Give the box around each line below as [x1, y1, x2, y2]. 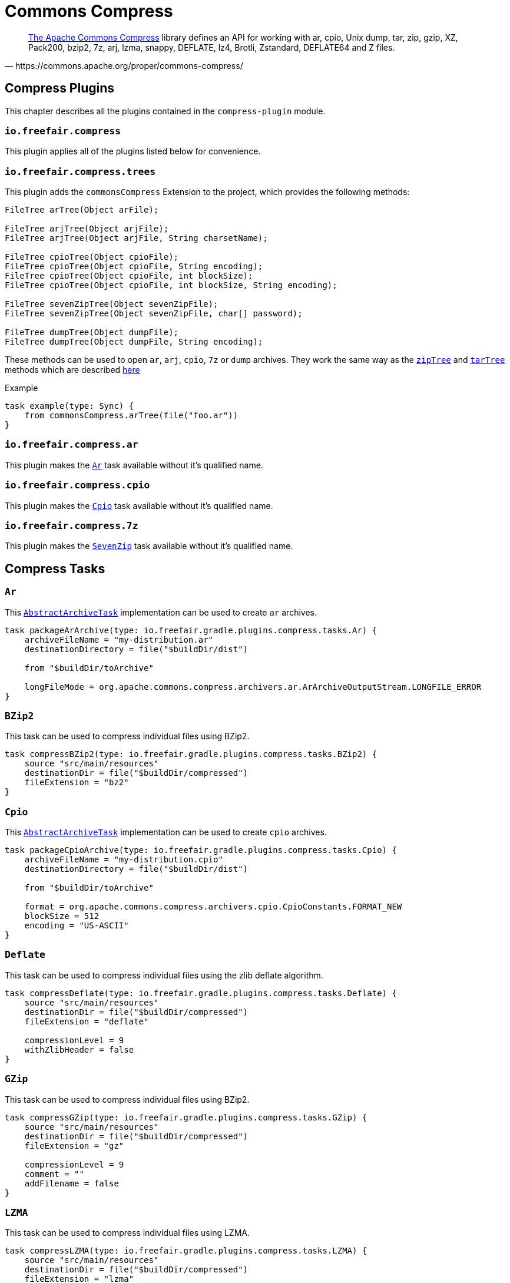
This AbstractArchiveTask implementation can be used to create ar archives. [5, 607, 317, 617]
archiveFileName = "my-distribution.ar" [24, 634, 214, 644]
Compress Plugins [5, 81, 115, 96]
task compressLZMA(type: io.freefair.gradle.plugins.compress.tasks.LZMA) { [5, 1246, 367, 1256]
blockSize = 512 [24, 911, 100, 921]
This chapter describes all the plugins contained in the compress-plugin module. [5, 105, 326, 116]
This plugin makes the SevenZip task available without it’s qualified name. [5, 541, 293, 551]
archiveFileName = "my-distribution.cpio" [24, 855, 223, 865]
